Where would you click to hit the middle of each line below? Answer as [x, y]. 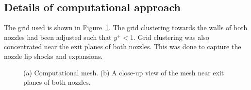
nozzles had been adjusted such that [58, 37]
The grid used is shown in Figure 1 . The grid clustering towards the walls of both [126, 27]
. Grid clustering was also [171, 37]
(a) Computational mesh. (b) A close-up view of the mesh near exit [124, 72]
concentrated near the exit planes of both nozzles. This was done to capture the [123, 46]
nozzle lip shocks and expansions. [53, 56]
